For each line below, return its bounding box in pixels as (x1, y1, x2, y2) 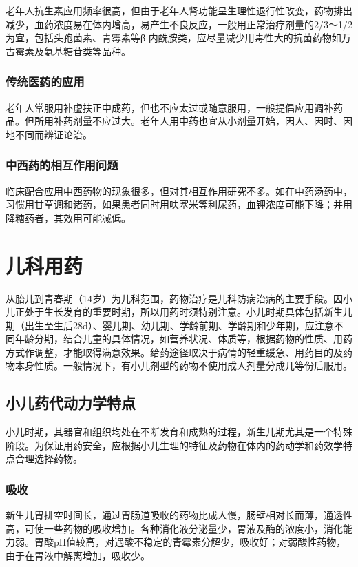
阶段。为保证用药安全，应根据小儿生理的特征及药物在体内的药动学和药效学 (6, 437, 343, 452)
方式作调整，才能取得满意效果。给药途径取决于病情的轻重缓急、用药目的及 (6, 344, 343, 359)
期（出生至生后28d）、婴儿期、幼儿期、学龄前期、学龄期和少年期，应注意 (6, 318, 334, 332)
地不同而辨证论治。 (6, 127, 92, 141)
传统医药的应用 (6, 73, 85, 90)
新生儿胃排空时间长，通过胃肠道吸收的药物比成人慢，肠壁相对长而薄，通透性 (6, 508, 352, 522)
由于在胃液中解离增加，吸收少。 (6, 548, 150, 563)
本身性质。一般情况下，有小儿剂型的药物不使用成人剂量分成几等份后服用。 (14, 358, 352, 373)
